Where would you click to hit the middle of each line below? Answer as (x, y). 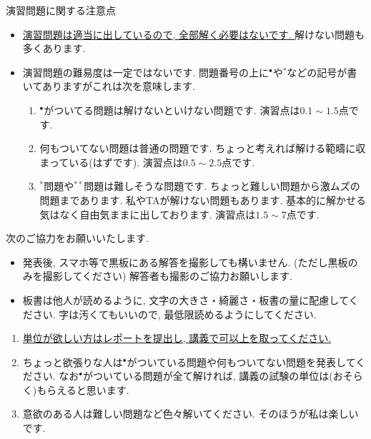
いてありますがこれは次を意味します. (109, 86)
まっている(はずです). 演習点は (111, 162)
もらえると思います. (83, 389)
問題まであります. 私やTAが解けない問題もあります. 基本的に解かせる (203, 200)
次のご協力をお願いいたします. (77, 238)
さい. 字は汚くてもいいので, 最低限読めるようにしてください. (174, 314)
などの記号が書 (322, 72)
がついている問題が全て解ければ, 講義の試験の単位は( (208, 376)
